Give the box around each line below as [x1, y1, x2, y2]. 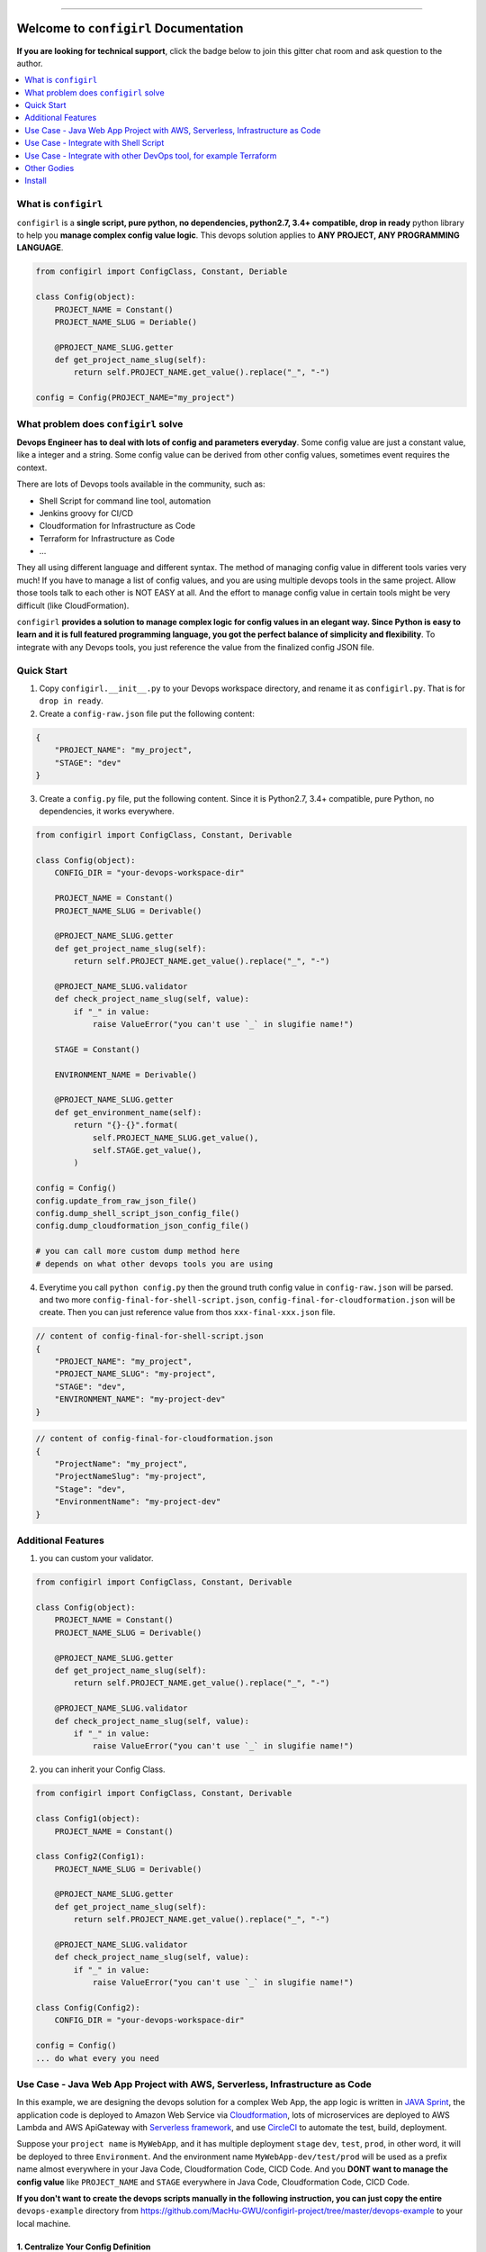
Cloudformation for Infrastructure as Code [39, 521, 195, 531]
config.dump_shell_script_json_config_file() [35, 1208, 240, 1218]
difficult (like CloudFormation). [16, 600, 130, 611]
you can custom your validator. [39, 1553, 154, 1564]
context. [16, 462, 48, 473]
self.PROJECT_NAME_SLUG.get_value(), [92, 1132, 259, 1143]
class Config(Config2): [35, 2002, 141, 2012]
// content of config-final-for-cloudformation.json [35, 1433, 274, 1444]
